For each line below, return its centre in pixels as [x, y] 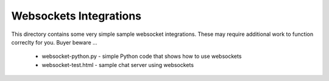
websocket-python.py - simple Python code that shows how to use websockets [142, 56]
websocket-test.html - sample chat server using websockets [118, 65]
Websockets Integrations [76, 16]
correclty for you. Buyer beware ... [54, 42]
